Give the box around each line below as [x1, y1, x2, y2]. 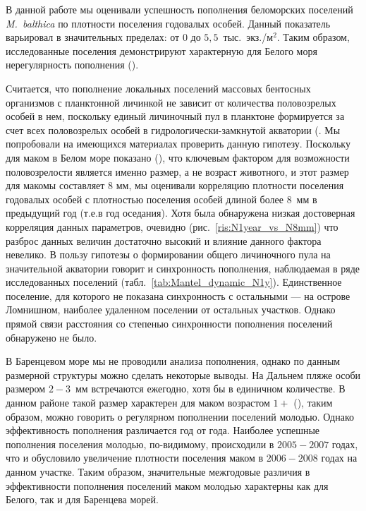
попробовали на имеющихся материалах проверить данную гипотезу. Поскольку [6, 136, 350, 151]
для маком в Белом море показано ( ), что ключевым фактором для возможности [6, 150, 350, 164]
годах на [321, 450, 358, 465]
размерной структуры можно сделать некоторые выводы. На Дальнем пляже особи [6, 367, 361, 382]
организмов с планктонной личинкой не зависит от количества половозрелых [6, 95, 336, 109]
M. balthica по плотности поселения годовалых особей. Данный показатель [6, 16, 331, 30]
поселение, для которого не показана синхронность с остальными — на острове [6, 288, 350, 303]
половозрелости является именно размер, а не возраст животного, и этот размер [6, 164, 349, 179]
